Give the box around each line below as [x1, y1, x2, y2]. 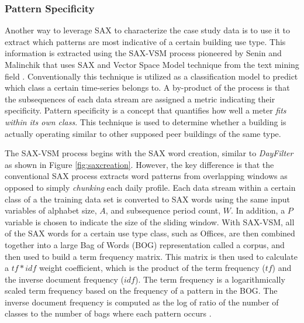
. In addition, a [230, 204, 285, 217]
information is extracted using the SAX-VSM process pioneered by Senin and [5, 47, 282, 59]
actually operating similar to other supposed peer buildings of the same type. [5, 127, 281, 139]
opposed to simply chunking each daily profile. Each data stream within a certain [5, 181, 296, 193]
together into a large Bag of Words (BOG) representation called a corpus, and [5, 238, 285, 250]
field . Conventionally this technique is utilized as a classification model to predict [5, 70, 298, 82]
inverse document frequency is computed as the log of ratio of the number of [5, 295, 279, 308]
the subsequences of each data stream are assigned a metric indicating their [5, 92, 275, 105]
